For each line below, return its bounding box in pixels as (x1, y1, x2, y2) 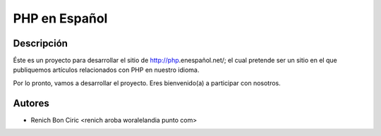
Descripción (13, 37, 68, 49)
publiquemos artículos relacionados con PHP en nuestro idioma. (13, 66, 200, 74)
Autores (13, 97, 49, 109)
